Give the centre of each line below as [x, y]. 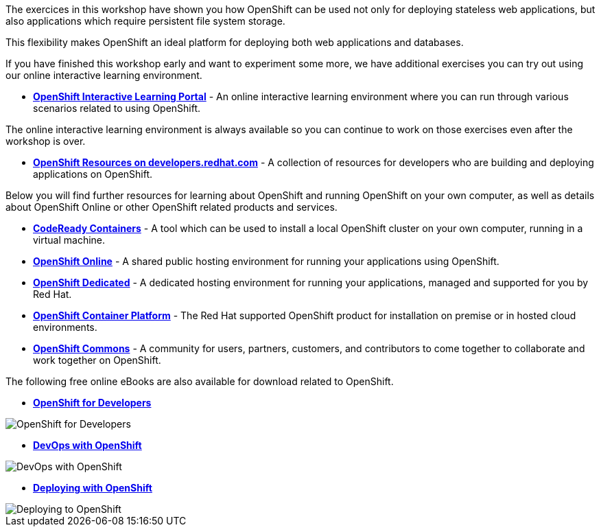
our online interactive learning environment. [104, 75]
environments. [65, 327]
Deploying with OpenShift [93, 488]
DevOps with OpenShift [87, 445]
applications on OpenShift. [93, 174]
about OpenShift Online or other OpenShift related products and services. [172, 207]
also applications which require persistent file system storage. [145, 21]
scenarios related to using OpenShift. [117, 108]
